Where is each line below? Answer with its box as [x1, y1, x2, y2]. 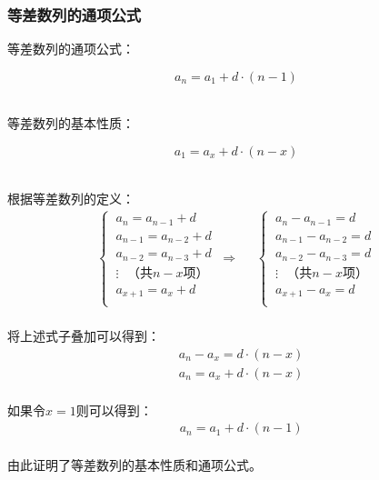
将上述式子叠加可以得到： [7, 326, 160, 345]
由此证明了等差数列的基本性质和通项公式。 [7, 455, 262, 474]
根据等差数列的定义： [7, 188, 135, 207]
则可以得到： [75, 400, 153, 419]
